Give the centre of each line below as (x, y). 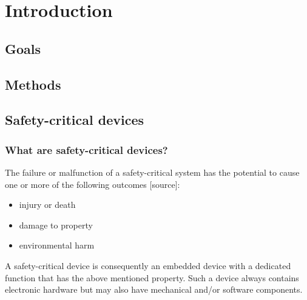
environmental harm (57, 245)
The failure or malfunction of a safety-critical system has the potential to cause (152, 172)
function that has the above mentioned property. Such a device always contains (152, 277)
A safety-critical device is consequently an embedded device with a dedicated (148, 265)
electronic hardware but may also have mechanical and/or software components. (154, 289)
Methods (33, 84)
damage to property (56, 225)
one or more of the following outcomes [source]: (93, 184)
